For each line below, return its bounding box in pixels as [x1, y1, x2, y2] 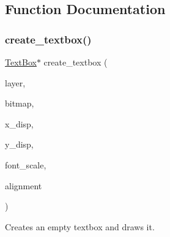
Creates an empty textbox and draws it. [5, 220, 155, 233]
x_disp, [5, 117, 34, 130]
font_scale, [5, 158, 46, 171]
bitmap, [5, 97, 34, 110]
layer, [5, 76, 26, 89]
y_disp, [5, 138, 34, 151]
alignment [5, 179, 42, 192]
